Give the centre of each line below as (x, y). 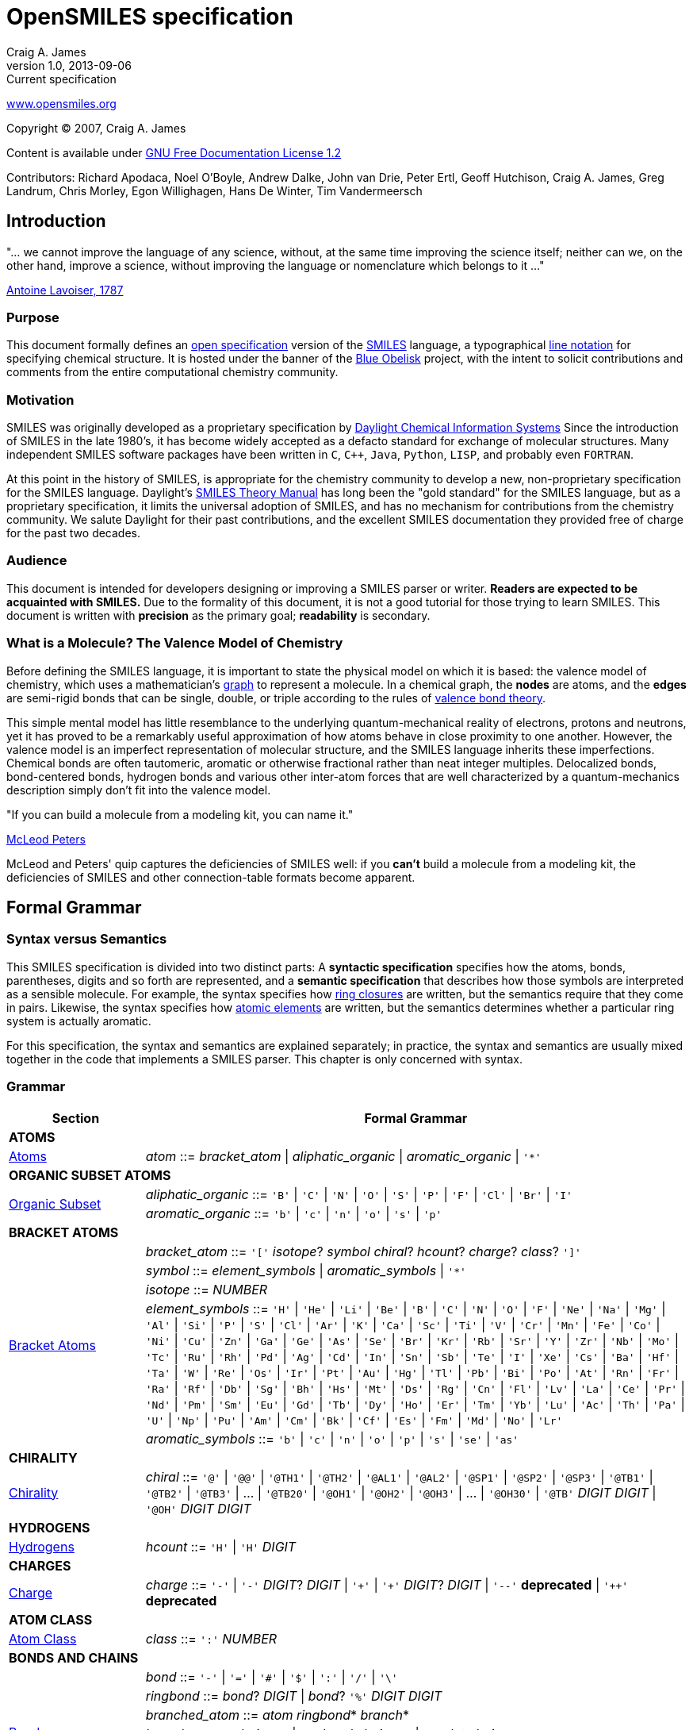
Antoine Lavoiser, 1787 (65, 290)
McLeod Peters (46, 839)
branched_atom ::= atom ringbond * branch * (277, 1715)
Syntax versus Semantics (87, 939)
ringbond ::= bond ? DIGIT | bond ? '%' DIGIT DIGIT (294, 1695)
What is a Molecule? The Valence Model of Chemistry (175, 643)
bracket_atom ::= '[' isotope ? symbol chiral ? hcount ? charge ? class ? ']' (363, 1251)
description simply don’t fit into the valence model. (139, 790)
